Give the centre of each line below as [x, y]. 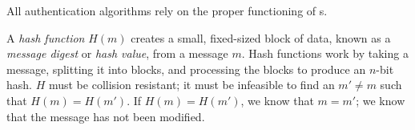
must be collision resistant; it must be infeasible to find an [191, 85]
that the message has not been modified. [106, 116]
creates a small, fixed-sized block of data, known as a [261, 37]
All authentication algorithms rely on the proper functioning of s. [167, 10]
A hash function [46, 37]
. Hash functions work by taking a [325, 53]
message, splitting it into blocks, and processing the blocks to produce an [186, 69]
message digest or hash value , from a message [117, 53]
